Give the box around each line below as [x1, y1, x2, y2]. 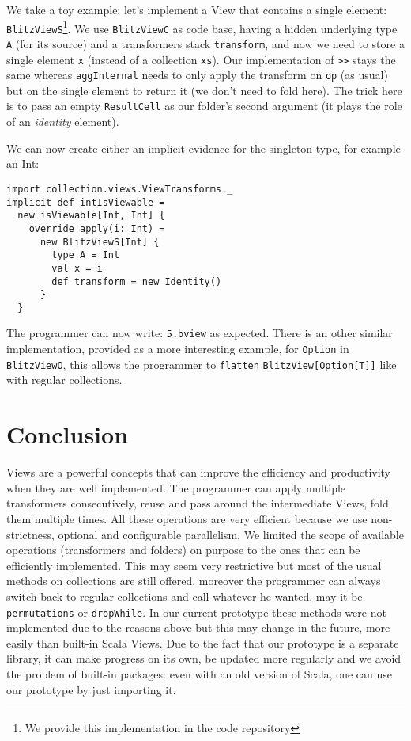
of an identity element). [6, 113, 119, 130]
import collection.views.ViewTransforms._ [6, 183, 233, 195]
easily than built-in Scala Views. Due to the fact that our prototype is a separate [6, 634, 399, 651]
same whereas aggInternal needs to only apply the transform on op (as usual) [6, 66, 388, 83]
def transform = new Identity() [51, 275, 222, 287]
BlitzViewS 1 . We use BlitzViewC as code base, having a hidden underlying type [6, 17, 398, 36]
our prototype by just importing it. [6, 681, 176, 697]
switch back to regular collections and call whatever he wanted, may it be [6, 587, 363, 604]
